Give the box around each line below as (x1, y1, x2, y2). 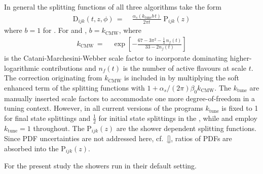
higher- (230, 53, 252, 63)
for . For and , (43, 25, 87, 35)
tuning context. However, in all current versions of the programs (4, 103, 203, 113)
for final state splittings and (4, 112, 91, 123)
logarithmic (4, 62, 40, 73)
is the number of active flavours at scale (123, 62, 246, 73)
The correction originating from (4, 72, 102, 83)
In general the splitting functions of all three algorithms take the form (4, 2, 221, 12)
